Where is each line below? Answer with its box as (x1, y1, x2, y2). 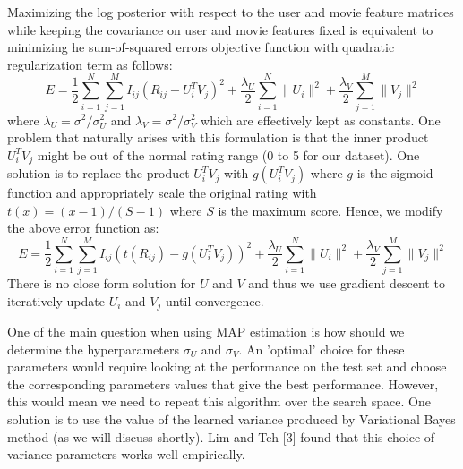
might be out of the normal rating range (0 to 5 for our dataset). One (37, 145, 420, 164)
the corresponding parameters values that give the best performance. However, (7, 374, 439, 393)
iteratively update (7, 291, 105, 310)
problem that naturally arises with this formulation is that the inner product (7, 128, 429, 147)
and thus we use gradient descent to (248, 274, 445, 293)
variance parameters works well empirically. (7, 445, 245, 464)
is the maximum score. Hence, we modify (218, 200, 443, 219)
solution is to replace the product (7, 164, 190, 183)
